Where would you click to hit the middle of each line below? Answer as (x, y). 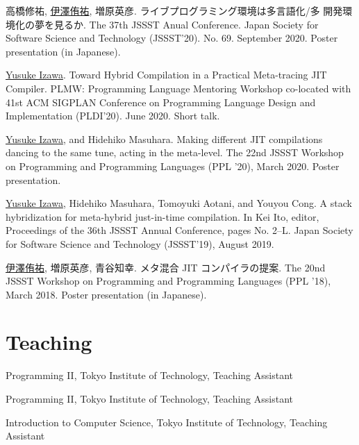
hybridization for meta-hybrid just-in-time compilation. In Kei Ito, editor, (162, 216)
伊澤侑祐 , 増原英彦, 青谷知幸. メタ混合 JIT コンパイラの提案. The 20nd (166, 267)
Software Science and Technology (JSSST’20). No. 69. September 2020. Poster (172, 38)
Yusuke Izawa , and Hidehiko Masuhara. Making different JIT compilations (164, 138)
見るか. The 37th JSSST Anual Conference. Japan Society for (186, 24)
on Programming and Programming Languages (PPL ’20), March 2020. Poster (173, 166)
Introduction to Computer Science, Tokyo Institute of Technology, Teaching (167, 422)
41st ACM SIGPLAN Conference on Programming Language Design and (161, 102)
